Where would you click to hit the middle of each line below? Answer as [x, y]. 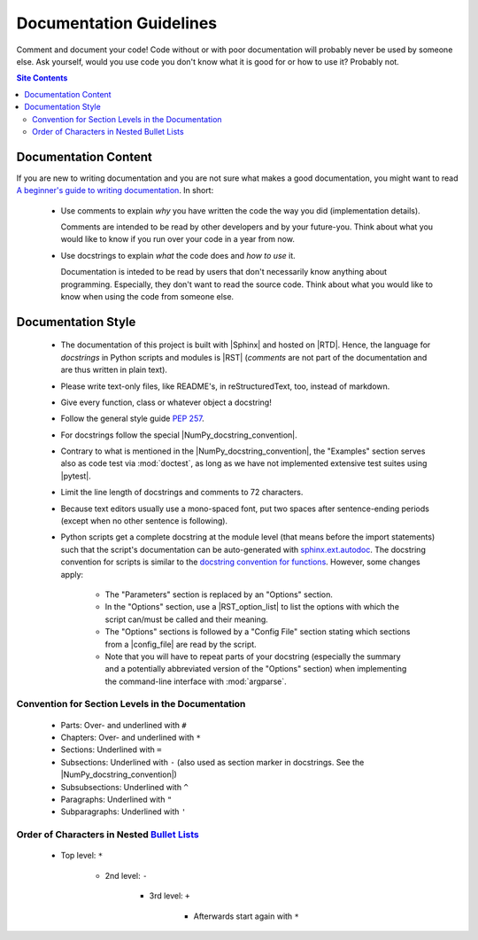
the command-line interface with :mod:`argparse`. [196, 681]
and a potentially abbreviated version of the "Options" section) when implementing [256, 669]
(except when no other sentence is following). [144, 521]
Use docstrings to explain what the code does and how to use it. [178, 255]
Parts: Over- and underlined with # [123, 725]
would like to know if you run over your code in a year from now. [178, 239]
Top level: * [82, 856]
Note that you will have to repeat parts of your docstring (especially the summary [253, 656]
